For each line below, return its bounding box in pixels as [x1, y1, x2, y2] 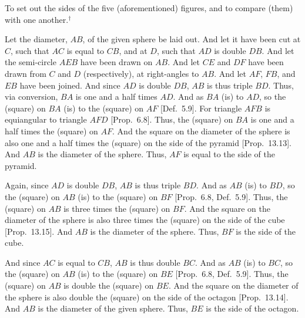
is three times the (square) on [63, 202, 170, 214]
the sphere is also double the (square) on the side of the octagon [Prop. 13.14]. [5, 290, 289, 303]
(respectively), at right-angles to [83, 67, 199, 79]
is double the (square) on [63, 279, 154, 292]
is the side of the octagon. [206, 302, 299, 314]
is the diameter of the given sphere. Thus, [38, 302, 188, 314]
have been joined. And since [19, 79, 120, 91]
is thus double [130, 256, 180, 268]
